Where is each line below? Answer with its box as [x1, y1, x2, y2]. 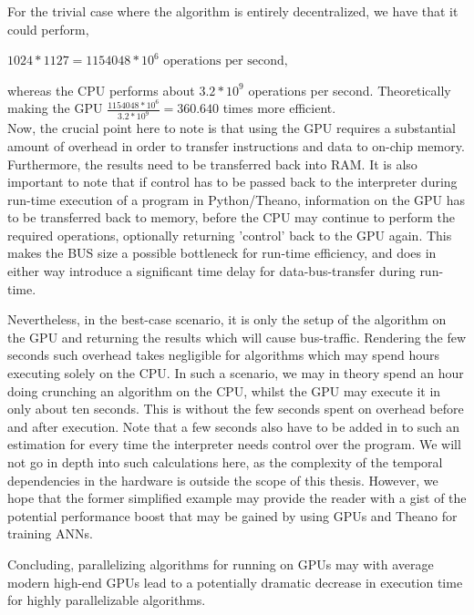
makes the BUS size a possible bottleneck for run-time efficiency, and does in [7, 243, 437, 262]
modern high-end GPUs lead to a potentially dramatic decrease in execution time [7, 572, 463, 591]
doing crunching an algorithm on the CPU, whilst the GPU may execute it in [7, 381, 441, 400]
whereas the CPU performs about [7, 80, 195, 99]
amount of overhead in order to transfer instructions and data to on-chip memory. [7, 136, 465, 155]
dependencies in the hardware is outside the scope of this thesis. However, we [7, 470, 438, 489]
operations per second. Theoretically [248, 80, 451, 99]
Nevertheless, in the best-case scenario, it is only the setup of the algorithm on [7, 310, 447, 329]
